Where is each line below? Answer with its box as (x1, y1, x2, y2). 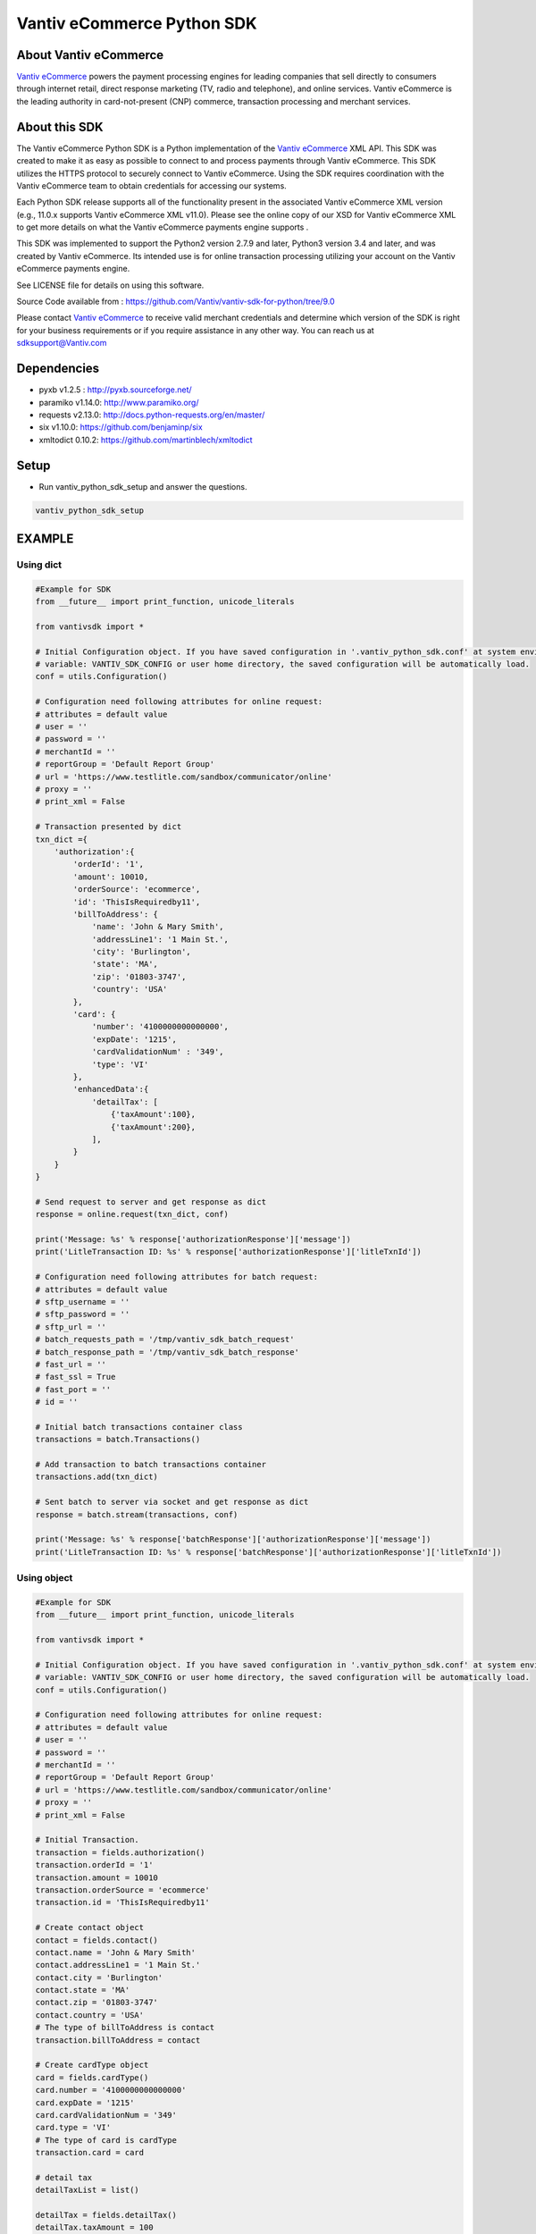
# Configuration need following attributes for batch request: (35, 1272, 319, 1282)
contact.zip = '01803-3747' (35, 1997, 158, 2008)
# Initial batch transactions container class (35, 1422, 243, 1432)
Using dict (16, 558, 63, 571)
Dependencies (16, 361, 100, 376)
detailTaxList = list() (35, 2185, 140, 2196)
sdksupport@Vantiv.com (16, 338, 107, 349)
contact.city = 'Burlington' (35, 1972, 163, 1983)
